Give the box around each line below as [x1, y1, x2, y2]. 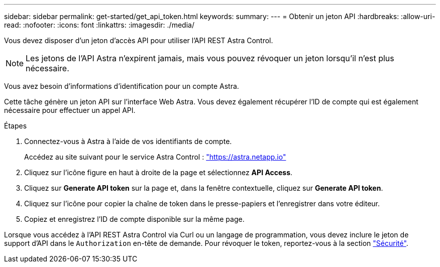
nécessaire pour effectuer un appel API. [4, 106, 136, 114]
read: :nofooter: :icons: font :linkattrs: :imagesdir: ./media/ [4, 21, 194, 29]
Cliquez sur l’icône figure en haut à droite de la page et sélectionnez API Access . [24, 168, 293, 177]
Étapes [4, 121, 27, 130]
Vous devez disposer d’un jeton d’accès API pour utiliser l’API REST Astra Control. [4, 36, 273, 45]
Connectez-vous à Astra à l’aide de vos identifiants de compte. [24, 137, 232, 146]
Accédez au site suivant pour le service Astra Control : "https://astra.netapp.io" [24, 153, 286, 161]
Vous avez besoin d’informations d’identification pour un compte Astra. [4, 82, 239, 90]
